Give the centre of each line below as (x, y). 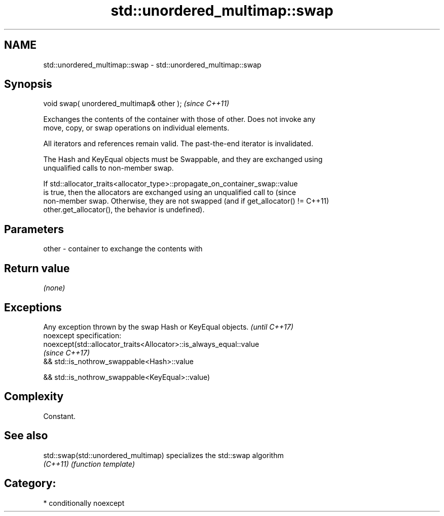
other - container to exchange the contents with (123, 249)
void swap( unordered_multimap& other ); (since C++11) (136, 104)
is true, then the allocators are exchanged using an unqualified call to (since (170, 192)
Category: (30, 483)
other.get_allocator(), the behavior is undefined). (124, 210)
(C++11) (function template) (89, 464)
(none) (54, 288)
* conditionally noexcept (84, 503)
